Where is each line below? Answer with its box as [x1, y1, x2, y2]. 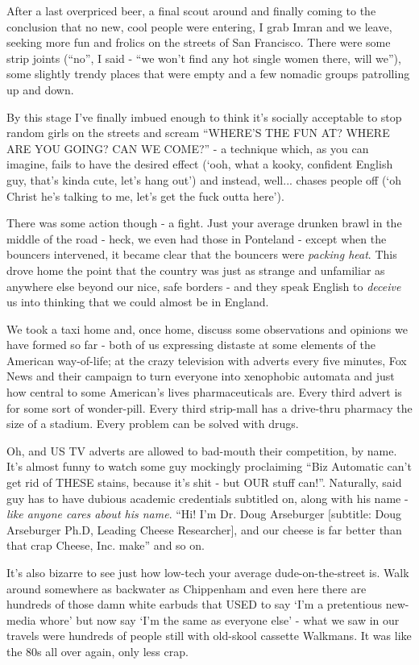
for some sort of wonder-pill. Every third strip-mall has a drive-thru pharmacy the [6, 399, 413, 416]
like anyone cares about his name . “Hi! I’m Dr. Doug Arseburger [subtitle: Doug [6, 505, 401, 522]
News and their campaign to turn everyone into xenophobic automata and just [6, 368, 395, 384]
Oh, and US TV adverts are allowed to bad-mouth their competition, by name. [6, 442, 397, 459]
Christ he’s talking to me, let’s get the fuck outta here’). [6, 187, 284, 204]
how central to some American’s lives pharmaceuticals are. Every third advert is [6, 384, 402, 401]
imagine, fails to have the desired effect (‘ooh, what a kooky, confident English [6, 156, 393, 172]
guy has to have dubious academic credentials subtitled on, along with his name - [6, 489, 409, 506]
